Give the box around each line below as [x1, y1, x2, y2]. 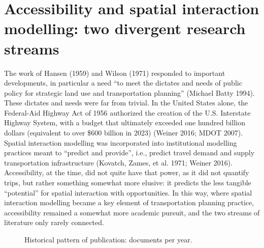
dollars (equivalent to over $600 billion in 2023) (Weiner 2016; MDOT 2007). [4, 127, 243, 138]
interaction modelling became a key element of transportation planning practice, [4, 197, 254, 208]
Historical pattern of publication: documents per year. [24, 234, 192, 244]
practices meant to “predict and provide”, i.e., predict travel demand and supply [4, 147, 255, 158]
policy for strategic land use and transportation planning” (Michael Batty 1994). [4, 87, 255, 98]
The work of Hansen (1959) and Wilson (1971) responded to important [4, 67, 225, 78]
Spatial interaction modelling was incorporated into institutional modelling [4, 137, 237, 148]
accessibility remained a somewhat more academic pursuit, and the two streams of [4, 207, 260, 217]
